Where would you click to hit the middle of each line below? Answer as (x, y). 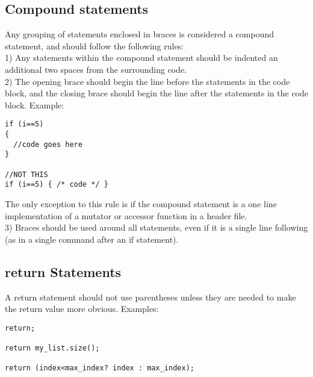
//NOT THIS (26, 174)
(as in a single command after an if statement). (92, 239)
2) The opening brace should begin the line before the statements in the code (147, 81)
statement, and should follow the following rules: (95, 45)
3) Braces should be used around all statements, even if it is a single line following (156, 227)
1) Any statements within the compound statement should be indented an (141, 58)
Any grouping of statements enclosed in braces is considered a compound (140, 34)
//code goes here (48, 144)
